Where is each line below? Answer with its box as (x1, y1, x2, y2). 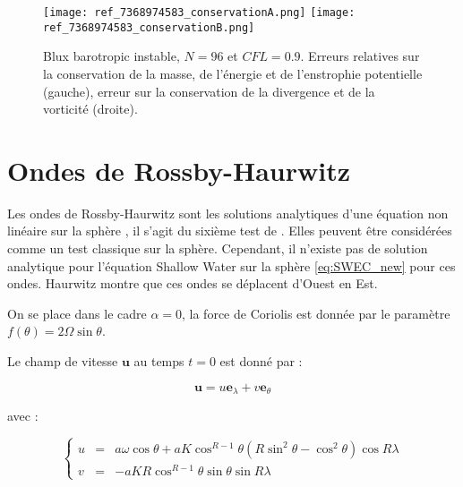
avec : (7, 406, 39, 425)
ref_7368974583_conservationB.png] (43, 21, 255, 34)
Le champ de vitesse (7, 351, 118, 370)
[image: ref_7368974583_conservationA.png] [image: (43, 6, 356, 19)
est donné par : (219, 351, 303, 370)
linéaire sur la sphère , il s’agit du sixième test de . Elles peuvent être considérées (7, 221, 452, 240)
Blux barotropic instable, (43, 47, 180, 65)
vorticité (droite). (43, 99, 138, 118)
